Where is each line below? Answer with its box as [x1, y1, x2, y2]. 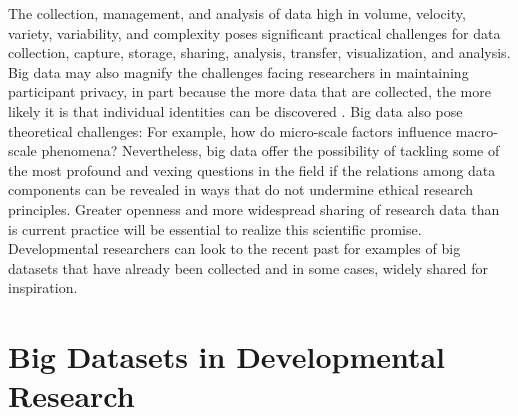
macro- [455, 120, 498, 141]
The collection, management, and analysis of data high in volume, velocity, [8, 3, 466, 23]
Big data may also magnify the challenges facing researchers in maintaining [8, 61, 469, 82]
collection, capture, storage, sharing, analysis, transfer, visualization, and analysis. [8, 42, 511, 63]
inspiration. [8, 277, 78, 298]
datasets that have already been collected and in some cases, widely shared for [8, 257, 489, 278]
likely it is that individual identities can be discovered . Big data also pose [8, 100, 463, 121]
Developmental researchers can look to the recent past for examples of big [8, 238, 461, 259]
